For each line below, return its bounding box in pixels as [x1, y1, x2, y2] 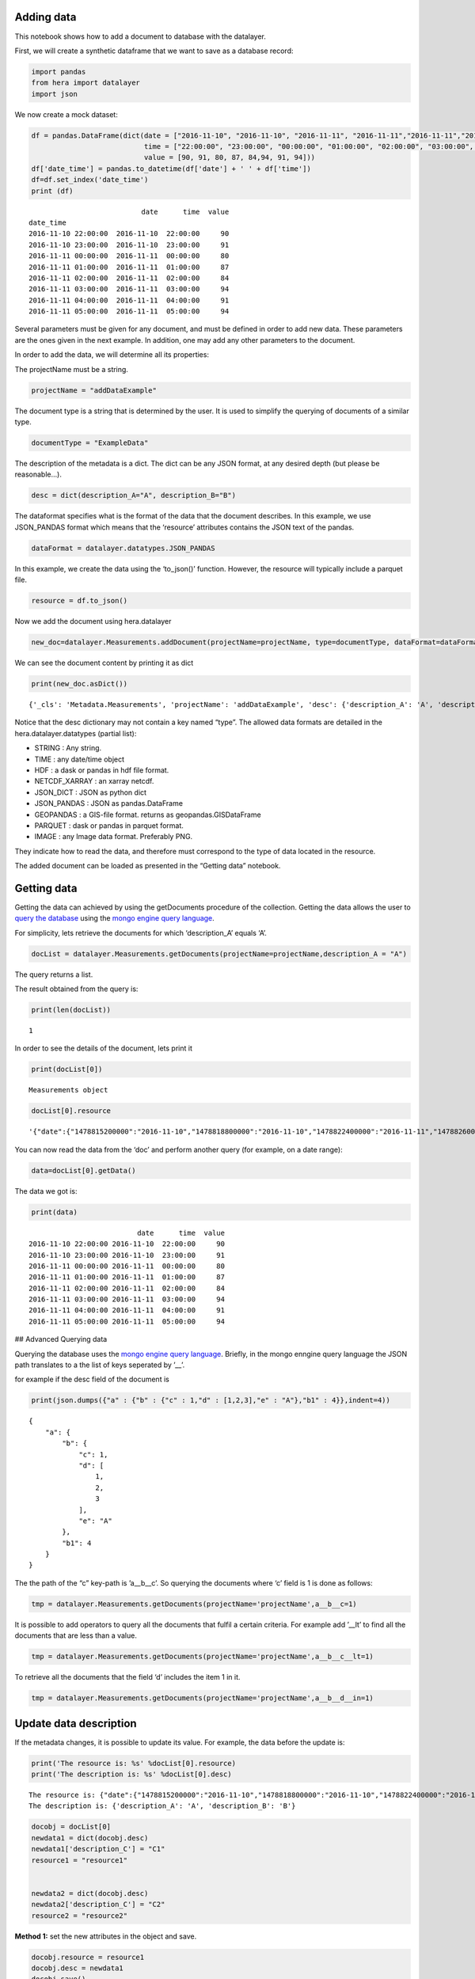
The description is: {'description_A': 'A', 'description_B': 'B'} [28, 1802, 296, 1810]
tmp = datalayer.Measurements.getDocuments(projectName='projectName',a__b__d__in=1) [31, 1694, 374, 1703]
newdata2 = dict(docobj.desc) [31, 1889, 149, 1897]
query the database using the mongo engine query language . [14, 914, 215, 923]
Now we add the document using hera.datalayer [14, 617, 172, 626]
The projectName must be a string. [14, 364, 128, 374]
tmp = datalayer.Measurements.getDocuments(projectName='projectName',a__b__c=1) [31, 1599, 358, 1609]
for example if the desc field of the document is [14, 1374, 169, 1385]
